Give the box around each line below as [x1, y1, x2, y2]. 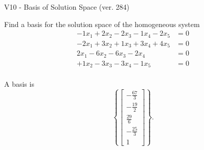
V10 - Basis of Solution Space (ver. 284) [4, 2, 129, 12]
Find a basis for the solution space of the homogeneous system [4, 18, 200, 29]
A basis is [4, 79, 34, 89]
